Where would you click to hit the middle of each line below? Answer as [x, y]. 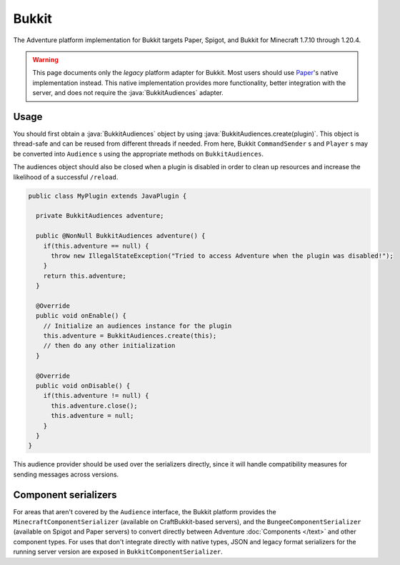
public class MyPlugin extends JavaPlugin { [107, 196]
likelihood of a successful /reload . [66, 177]
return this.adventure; [85, 276]
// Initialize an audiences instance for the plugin [137, 326]
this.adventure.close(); [95, 406]
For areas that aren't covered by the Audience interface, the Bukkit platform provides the [145, 511]
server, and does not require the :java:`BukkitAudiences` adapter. [128, 93]
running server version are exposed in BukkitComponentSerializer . [118, 552]
